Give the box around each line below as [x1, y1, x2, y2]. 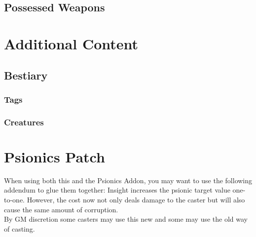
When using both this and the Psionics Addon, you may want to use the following [4, 175, 253, 185]
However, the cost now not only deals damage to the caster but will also [27, 194, 245, 204]
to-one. [4, 194, 25, 204]
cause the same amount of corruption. [4, 204, 118, 214]
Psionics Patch [4, 146, 105, 166]
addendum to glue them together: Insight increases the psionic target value [4, 185, 230, 195]
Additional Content [4, 33, 139, 53]
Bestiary [4, 67, 48, 82]
